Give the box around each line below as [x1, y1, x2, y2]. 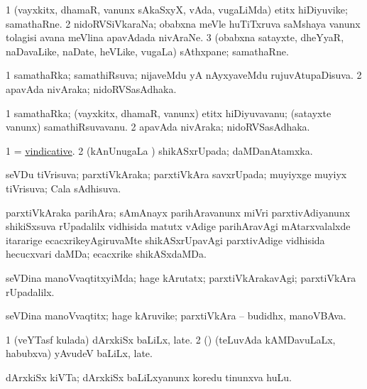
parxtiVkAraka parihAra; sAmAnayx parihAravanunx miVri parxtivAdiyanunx [6, 204, 351, 219]
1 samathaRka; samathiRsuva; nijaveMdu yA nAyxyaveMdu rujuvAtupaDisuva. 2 [6, 67, 362, 82]
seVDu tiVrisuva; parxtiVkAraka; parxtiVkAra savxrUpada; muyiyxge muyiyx [6, 167, 347, 182]
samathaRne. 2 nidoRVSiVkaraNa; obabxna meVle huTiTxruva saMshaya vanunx [6, 16, 361, 31]
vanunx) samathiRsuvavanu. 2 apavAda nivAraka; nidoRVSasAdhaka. [6, 119, 310, 134]
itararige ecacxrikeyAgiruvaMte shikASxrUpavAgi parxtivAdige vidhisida [6, 232, 325, 247]
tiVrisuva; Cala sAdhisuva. [6, 180, 121, 195]
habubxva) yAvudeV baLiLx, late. [6, 346, 153, 361]
